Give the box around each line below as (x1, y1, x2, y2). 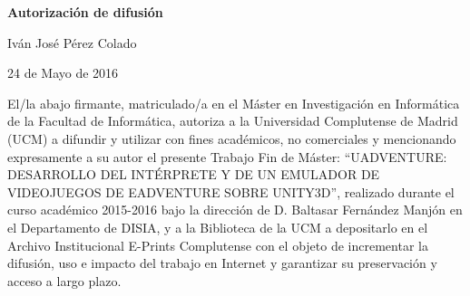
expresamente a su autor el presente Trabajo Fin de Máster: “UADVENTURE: (7, 147, 447, 166)
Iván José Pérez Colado (7, 33, 137, 52)
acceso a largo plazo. (7, 271, 122, 290)
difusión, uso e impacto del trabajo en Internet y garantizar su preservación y (7, 253, 437, 272)
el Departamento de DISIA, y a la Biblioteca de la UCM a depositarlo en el (7, 217, 428, 236)
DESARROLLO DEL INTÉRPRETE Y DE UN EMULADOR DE (7, 165, 380, 184)
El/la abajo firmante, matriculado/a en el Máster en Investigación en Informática (7, 93, 460, 112)
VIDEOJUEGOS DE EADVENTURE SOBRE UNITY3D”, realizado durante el (7, 182, 455, 201)
